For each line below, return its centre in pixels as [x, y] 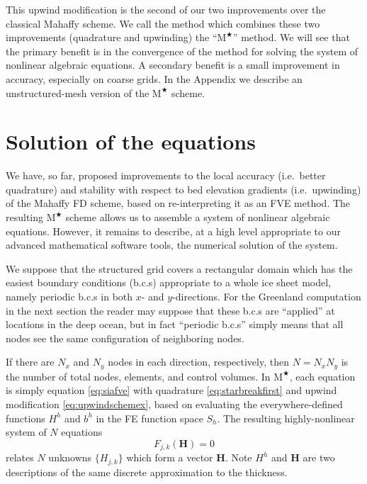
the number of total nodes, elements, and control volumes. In [138, 376]
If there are [30, 362]
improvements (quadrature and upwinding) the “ [112, 37]
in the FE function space [149, 418]
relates [20, 457]
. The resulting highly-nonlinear [286, 418]
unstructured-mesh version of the [78, 92]
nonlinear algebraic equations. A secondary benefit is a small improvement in [173, 65]
